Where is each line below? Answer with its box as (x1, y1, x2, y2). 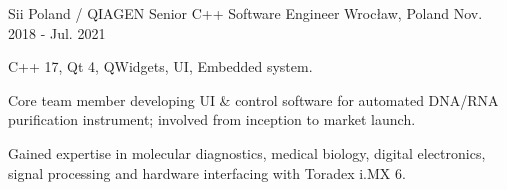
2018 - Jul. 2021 (8, 22, 106, 43)
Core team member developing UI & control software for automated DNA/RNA (8, 89, 499, 110)
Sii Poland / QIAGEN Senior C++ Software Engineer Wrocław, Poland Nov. (8, 3, 483, 23)
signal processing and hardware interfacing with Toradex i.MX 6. (8, 162, 406, 183)
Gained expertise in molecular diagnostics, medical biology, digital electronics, (8, 142, 486, 163)
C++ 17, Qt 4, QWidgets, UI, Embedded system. (8, 56, 313, 77)
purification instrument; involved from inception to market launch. (8, 109, 416, 130)
